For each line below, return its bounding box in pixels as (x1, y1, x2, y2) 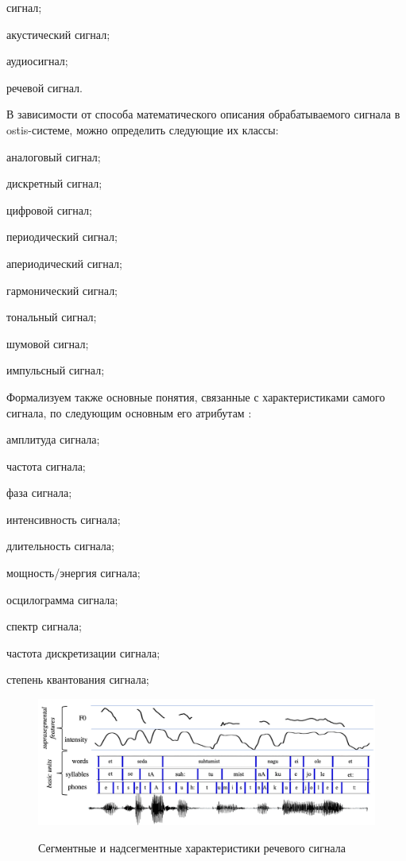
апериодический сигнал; (6, 254, 122, 271)
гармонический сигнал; (6, 281, 118, 298)
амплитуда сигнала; (6, 431, 100, 448)
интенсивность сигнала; (6, 510, 121, 527)
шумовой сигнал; (6, 335, 89, 351)
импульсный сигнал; (6, 362, 105, 378)
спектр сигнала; (6, 618, 82, 634)
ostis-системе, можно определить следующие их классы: (6, 121, 279, 138)
